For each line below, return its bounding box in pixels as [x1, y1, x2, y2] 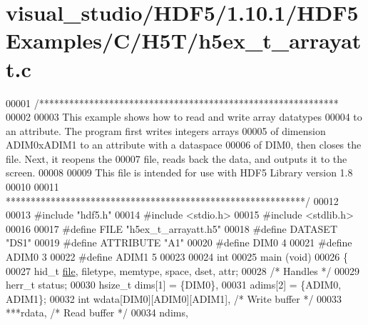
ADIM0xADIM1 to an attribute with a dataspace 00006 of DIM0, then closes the [6, 137, 362, 152]
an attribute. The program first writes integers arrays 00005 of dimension [6, 123, 326, 138]
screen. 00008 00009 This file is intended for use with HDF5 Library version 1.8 [6, 165, 353, 180]
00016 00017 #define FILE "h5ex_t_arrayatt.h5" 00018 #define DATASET [6, 221, 337, 236]
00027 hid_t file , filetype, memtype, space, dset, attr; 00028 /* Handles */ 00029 [6, 263, 360, 278]
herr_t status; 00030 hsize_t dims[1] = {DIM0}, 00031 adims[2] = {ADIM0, [6, 277, 342, 292]
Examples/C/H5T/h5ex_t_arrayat [6, 26, 362, 55]
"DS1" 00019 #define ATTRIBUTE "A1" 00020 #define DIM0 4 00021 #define [6, 235, 352, 250]
